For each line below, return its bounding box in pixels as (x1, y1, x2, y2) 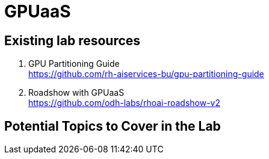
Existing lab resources (4, 33, 141, 48)
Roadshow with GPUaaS (28, 87, 125, 98)
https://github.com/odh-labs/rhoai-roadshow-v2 (28, 98, 220, 108)
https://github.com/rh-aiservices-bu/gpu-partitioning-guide (28, 69, 264, 79)
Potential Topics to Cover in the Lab (4, 118, 221, 134)
